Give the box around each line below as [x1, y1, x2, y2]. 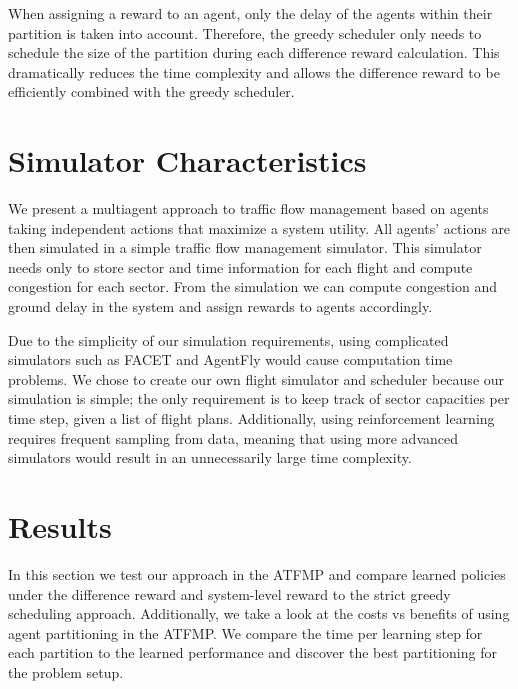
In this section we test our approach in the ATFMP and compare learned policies [8, 563, 506, 584]
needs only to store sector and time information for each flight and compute [8, 256, 473, 277]
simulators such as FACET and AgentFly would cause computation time [8, 349, 453, 370]
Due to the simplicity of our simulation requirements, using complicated [8, 329, 449, 350]
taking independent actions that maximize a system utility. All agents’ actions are [8, 217, 511, 238]
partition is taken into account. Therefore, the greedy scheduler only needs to [8, 22, 482, 43]
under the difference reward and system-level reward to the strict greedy [8, 583, 451, 604]
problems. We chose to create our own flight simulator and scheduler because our [8, 368, 505, 389]
